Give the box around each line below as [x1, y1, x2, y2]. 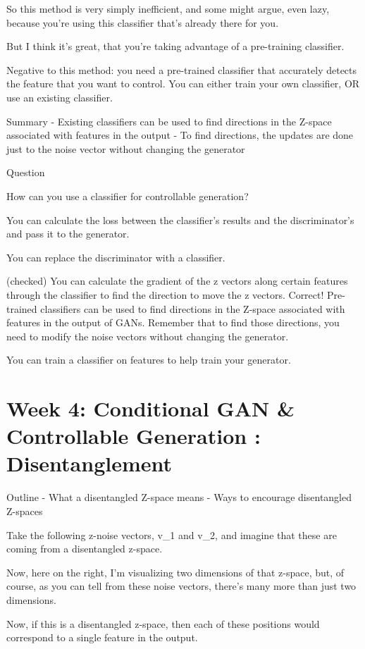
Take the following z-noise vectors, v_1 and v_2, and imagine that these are [6, 527, 337, 542]
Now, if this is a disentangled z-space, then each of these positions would [6, 616, 320, 631]
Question [6, 165, 45, 180]
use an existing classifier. [6, 89, 113, 104]
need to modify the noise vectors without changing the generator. [6, 328, 289, 343]
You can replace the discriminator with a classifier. [6, 249, 225, 264]
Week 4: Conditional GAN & [6, 394, 295, 423]
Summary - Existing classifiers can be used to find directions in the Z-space [6, 113, 332, 128]
